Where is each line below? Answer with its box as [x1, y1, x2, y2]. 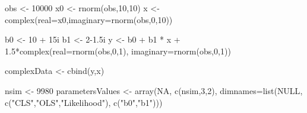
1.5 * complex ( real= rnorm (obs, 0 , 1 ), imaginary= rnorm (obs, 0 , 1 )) [5, 44, 231, 57]
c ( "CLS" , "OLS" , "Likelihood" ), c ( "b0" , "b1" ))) [5, 96, 163, 108]
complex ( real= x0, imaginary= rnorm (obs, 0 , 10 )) [5, 13, 173, 25]
